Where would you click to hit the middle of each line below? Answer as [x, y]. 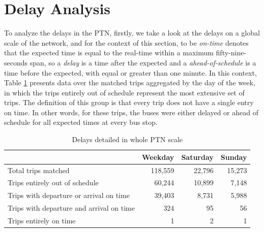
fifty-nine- [231, 53]
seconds [16, 62]
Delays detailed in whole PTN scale [127, 139]
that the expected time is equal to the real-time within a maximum [109, 53]
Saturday [197, 157]
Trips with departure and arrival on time [71, 208]
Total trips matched [39, 170]
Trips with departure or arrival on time [69, 195]
